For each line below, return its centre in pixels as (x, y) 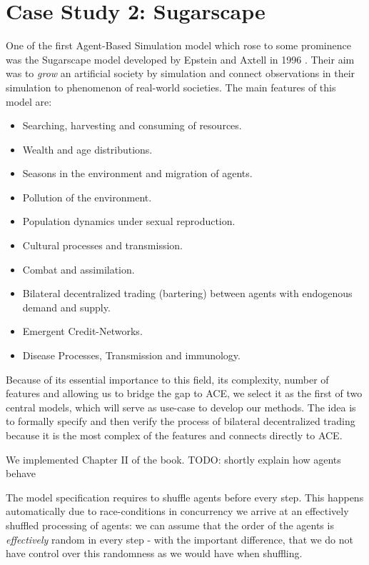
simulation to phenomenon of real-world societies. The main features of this (171, 87)
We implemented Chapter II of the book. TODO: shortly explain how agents (173, 459)
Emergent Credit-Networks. (82, 331)
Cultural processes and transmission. (102, 245)
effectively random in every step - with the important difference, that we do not (180, 539)
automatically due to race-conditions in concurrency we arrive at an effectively (177, 511)
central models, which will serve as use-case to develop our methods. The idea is (181, 407)
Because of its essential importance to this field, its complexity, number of (167, 379)
